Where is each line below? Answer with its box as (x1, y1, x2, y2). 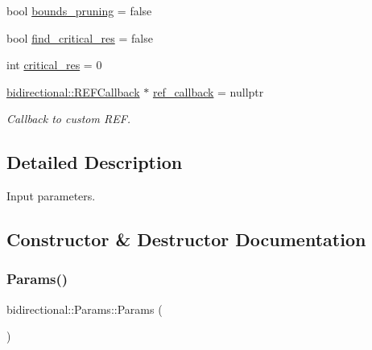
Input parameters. (6, 187, 96, 204)
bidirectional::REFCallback (6, 83, 140, 100)
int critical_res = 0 (6, 56, 102, 73)
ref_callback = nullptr (152, 83, 264, 100)
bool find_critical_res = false (6, 29, 153, 46)
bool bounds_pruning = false (6, 2, 152, 19)
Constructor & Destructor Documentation (6, 227, 366, 252)
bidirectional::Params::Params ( (6, 300, 163, 317)
